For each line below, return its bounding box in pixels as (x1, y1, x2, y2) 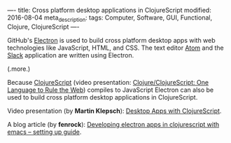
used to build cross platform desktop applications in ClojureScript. (7, 93, 198, 101)
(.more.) (7, 64, 31, 73)
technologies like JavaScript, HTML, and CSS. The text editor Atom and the (7, 43, 224, 52)
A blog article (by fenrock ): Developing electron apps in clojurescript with (7, 120, 220, 128)
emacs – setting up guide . (7, 128, 82, 136)
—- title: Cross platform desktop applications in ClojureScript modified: (7, 6, 211, 14)
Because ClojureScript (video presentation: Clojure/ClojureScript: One (7, 78, 209, 86)
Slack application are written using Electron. (7, 50, 134, 59)
